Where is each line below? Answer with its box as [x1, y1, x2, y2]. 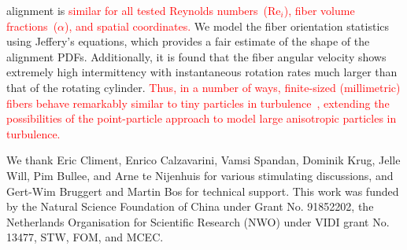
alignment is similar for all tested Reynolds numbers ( [6, 2, 268, 18]
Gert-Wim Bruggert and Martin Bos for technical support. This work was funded [6, 182, 399, 199]
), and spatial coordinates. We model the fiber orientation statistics [65, 17, 390, 34]
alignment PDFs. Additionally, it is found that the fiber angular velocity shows [6, 48, 387, 64]
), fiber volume [283, 2, 355, 18]
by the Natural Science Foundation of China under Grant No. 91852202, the [6, 198, 374, 215]
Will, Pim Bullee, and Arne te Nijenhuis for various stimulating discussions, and [6, 167, 394, 183]
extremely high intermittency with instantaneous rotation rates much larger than [6, 64, 398, 80]
